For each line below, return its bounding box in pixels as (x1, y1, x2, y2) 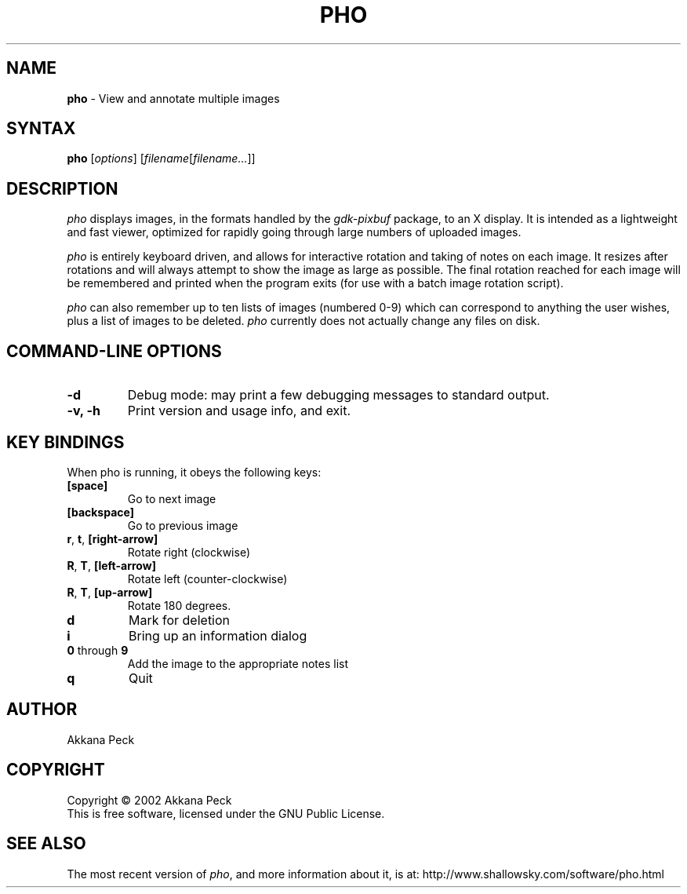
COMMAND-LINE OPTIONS (6, 341, 222, 361)
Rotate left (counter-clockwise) (127, 571, 288, 586)
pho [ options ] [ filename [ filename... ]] (67, 151, 256, 166)
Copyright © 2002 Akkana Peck (67, 793, 232, 807)
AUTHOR (6, 699, 78, 720)
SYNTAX (6, 119, 76, 139)
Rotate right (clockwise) (127, 545, 250, 559)
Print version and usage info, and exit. (127, 403, 351, 419)
